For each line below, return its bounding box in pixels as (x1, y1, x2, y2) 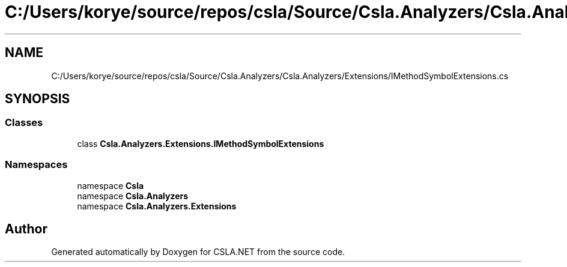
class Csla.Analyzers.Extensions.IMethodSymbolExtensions (77, 138, 324, 149)
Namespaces (5, 158, 68, 171)
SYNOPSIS (5, 91, 70, 107)
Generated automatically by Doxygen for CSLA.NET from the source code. (51, 247, 345, 257)
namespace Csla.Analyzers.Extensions (77, 200, 237, 211)
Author (5, 221, 47, 236)
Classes (5, 116, 43, 129)
